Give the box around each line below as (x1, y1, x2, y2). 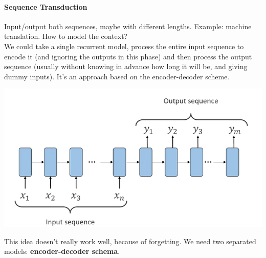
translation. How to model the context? (4, 31, 128, 41)
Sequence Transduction (4, 1, 87, 12)
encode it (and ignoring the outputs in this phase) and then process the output (4, 51, 252, 61)
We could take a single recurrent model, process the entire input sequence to (4, 40, 244, 51)
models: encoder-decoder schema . (4, 246, 120, 256)
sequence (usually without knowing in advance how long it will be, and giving (4, 61, 248, 72)
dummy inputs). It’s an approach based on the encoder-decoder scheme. (4, 71, 230, 81)
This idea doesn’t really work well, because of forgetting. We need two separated (4, 235, 256, 246)
